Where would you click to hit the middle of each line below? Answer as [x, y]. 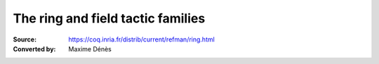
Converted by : [34, 49]
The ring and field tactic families [109, 18]
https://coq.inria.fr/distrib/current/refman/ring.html [142, 39]
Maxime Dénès [90, 49]
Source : [25, 39]
